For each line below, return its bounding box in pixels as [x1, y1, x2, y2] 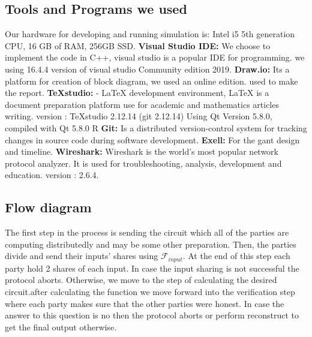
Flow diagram [5, 198, 92, 216]
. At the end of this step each [182, 249, 290, 262]
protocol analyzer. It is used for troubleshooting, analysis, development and [5, 157, 282, 169]
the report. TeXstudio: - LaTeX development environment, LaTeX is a [5, 86, 269, 99]
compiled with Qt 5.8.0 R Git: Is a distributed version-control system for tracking [5, 121, 307, 134]
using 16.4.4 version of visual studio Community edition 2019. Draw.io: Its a [5, 62, 290, 75]
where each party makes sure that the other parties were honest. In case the [5, 297, 284, 309]
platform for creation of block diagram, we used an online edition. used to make [5, 74, 298, 87]
